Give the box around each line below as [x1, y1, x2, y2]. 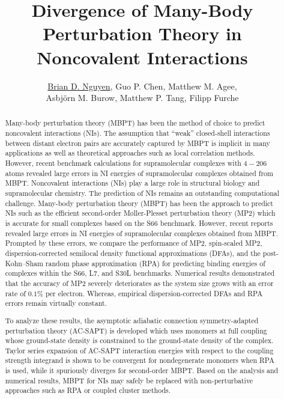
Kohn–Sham [5, 258, 43, 268]
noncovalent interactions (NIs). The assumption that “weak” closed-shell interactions [5, 128, 270, 138]
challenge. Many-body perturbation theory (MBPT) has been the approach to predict [5, 198, 273, 208]
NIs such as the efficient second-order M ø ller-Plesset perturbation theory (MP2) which [5, 208, 276, 218]
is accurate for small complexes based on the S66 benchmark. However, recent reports [5, 218, 273, 228]
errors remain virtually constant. [5, 298, 107, 308]
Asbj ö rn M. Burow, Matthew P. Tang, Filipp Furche [46, 91, 239, 104]
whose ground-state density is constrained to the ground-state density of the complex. [5, 335, 274, 346]
